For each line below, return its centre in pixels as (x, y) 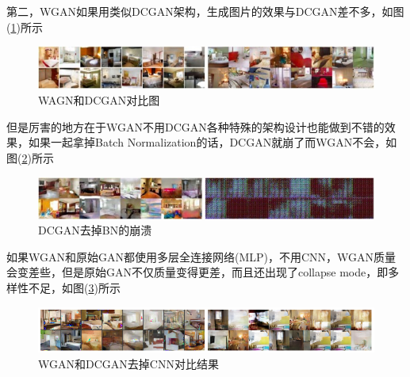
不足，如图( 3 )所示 (74, 287)
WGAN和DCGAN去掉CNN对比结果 (128, 363)
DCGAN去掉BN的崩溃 (95, 230)
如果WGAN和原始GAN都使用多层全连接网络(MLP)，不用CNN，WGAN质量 (201, 256)
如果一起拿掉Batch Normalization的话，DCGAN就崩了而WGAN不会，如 (213, 142)
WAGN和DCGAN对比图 (99, 100)
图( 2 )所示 (30, 157)
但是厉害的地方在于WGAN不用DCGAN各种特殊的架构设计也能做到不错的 (195, 126)
